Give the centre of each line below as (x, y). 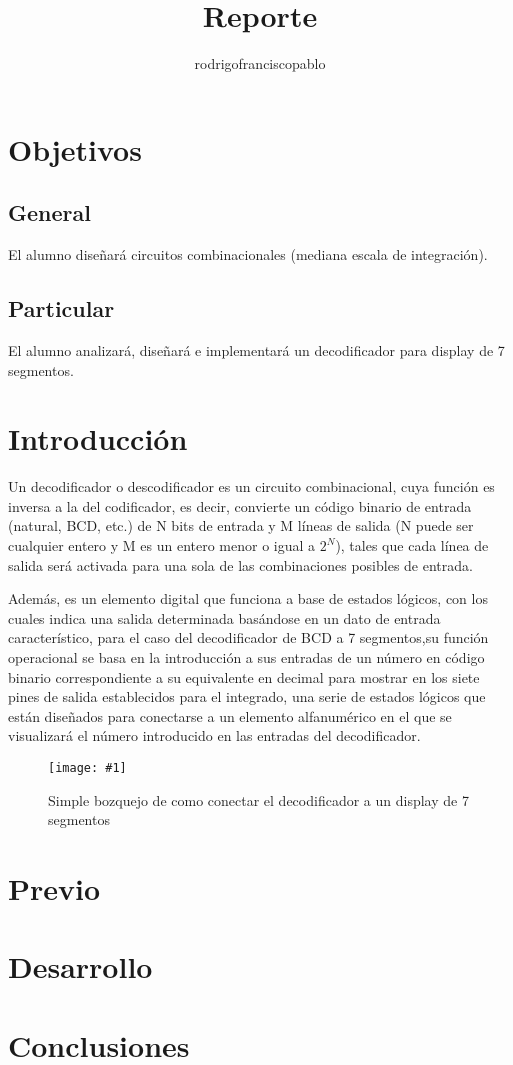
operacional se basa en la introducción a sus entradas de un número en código (246, 656)
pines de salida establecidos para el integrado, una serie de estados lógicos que (247, 696)
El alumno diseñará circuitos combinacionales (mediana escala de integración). (248, 254)
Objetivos (75, 148)
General (49, 212)
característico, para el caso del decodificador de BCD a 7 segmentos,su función (248, 637)
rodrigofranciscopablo (260, 63)
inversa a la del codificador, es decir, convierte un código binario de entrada (240, 505)
